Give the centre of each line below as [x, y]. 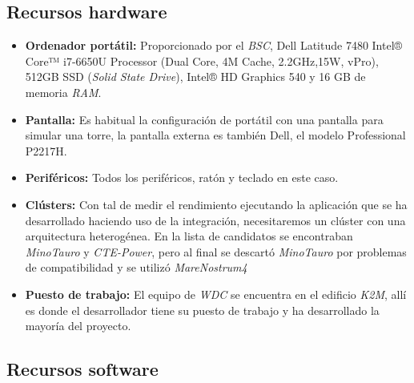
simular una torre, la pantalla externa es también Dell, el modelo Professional [215, 135]
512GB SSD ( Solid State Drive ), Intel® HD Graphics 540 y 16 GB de [195, 77]
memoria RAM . [63, 92]
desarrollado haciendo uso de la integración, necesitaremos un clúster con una [215, 220]
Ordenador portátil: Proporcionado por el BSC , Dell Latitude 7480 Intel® [214, 45]
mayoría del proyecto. [78, 326]
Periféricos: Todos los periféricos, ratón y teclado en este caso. [182, 177]
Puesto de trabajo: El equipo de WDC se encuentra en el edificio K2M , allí [216, 294]
